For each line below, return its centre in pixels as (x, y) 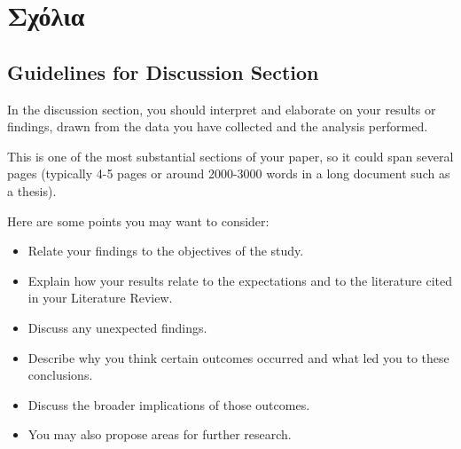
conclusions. (60, 375)
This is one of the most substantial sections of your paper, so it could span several (230, 156)
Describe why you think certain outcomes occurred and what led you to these (238, 357)
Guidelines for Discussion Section (163, 71)
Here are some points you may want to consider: (138, 221)
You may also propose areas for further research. (160, 434)
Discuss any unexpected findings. (117, 327)
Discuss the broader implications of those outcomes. (169, 404)
